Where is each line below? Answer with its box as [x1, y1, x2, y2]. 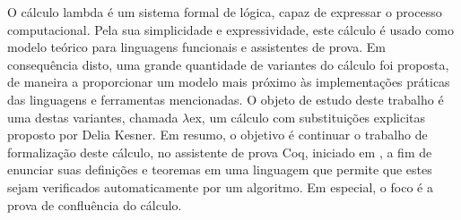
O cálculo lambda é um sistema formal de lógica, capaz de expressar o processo [7, 3, 442, 21]
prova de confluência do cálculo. [7, 195, 182, 214]
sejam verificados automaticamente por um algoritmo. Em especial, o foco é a [7, 177, 433, 196]
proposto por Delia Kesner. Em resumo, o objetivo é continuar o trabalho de [7, 125, 428, 144]
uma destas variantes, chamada [7, 107, 178, 126]
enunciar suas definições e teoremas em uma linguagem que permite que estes [7, 160, 432, 179]
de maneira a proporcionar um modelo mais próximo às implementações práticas [7, 72, 450, 91]
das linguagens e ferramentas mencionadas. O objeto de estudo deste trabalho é [7, 89, 444, 108]
